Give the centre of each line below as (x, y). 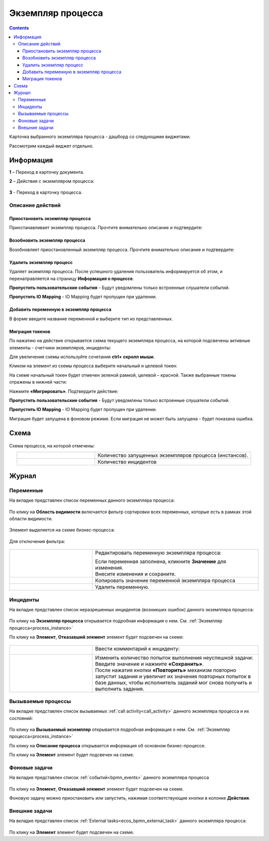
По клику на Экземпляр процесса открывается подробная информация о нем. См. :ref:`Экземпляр (116, 621)
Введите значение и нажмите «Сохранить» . (149, 664)
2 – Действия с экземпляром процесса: (52, 181)
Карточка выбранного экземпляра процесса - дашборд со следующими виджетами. (100, 137)
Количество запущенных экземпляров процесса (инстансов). (173, 455)
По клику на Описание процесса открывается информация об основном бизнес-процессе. (108, 745)
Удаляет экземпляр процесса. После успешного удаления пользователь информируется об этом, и (116, 272)
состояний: (21, 718)
